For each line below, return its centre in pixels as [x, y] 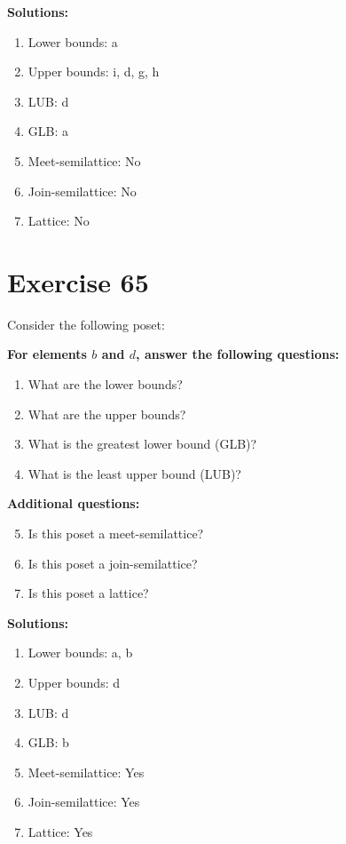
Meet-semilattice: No [84, 160]
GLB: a [48, 131]
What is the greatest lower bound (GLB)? [142, 444]
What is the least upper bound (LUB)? [134, 473]
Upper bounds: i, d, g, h [94, 72]
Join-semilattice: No [82, 191]
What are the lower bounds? [105, 384]
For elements [47, 354]
